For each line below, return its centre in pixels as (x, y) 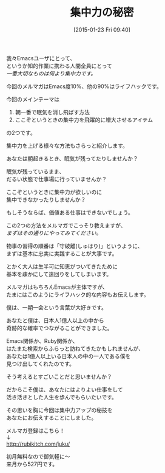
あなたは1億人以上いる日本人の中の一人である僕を (69, 356)
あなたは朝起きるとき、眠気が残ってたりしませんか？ (72, 158)
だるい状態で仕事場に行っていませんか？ (57, 179)
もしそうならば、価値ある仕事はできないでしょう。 (70, 212)
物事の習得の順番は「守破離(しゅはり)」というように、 (75, 246)
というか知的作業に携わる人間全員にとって (59, 66)
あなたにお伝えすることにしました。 (52, 418)
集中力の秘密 (102, 12)
